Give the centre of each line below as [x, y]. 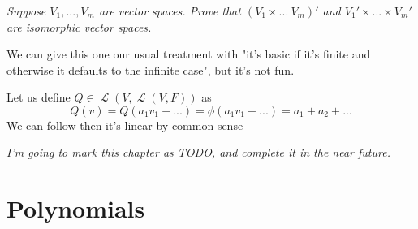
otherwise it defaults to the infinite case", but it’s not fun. [151, 69]
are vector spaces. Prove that [170, 10]
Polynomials [76, 208]
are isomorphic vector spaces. [79, 26]
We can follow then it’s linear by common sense [125, 125]
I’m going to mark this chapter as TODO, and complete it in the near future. [198, 152]
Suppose [26, 10]
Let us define [39, 97]
